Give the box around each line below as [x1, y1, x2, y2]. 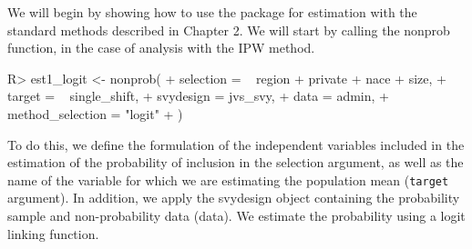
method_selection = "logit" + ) [7, 104, 183, 123]
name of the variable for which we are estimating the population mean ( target [7, 170, 449, 189]
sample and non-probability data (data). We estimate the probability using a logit [7, 206, 466, 224]
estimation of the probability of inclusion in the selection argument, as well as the [7, 153, 464, 172]
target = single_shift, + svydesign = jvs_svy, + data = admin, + [7, 86, 389, 105]
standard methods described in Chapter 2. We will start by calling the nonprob [7, 20, 450, 39]
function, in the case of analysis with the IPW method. [7, 38, 315, 57]
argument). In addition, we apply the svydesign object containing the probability [7, 188, 460, 207]
